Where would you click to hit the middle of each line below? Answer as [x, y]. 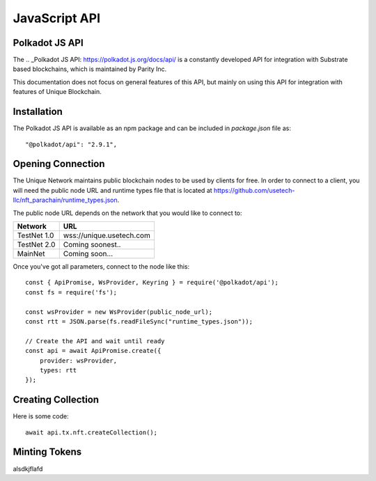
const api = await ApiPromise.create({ [93, 351]
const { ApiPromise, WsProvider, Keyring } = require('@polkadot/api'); [152, 283]
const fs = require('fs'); [71, 292]
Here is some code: [41, 416]
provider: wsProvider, [78, 361]
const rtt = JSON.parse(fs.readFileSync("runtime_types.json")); [139, 321]
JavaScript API [57, 18]
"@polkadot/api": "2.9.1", [71, 144]
